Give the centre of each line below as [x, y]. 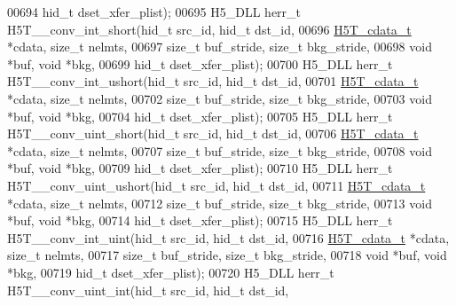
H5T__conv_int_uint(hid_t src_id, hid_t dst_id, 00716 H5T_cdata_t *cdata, [228, 237]
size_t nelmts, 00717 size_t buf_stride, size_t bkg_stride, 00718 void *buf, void [227, 255]
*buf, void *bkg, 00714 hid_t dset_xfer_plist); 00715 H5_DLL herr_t [200, 220]
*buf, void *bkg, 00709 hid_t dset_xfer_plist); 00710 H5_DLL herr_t [200, 168]
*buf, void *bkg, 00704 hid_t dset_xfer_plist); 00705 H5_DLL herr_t [200, 116]
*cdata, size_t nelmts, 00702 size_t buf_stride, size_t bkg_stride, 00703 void [220, 98]
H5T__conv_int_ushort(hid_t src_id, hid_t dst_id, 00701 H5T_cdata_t [213, 81]
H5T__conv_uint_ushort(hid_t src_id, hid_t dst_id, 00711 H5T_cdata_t [216, 185]
